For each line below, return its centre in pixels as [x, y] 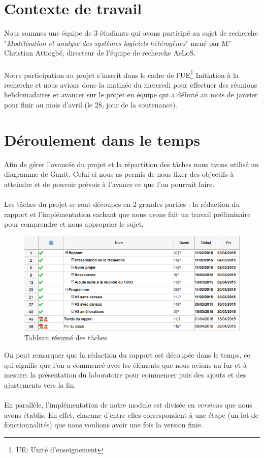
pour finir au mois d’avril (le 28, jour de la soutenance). [91, 104]
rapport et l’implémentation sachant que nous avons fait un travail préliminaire [127, 214]
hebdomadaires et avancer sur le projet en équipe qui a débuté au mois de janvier [131, 95]
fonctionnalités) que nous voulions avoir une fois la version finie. [104, 425]
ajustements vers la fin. [40, 384]
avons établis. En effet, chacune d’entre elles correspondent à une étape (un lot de [131, 414]
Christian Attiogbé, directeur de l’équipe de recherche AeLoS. [100, 53]
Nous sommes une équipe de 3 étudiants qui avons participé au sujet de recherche [131, 33]
